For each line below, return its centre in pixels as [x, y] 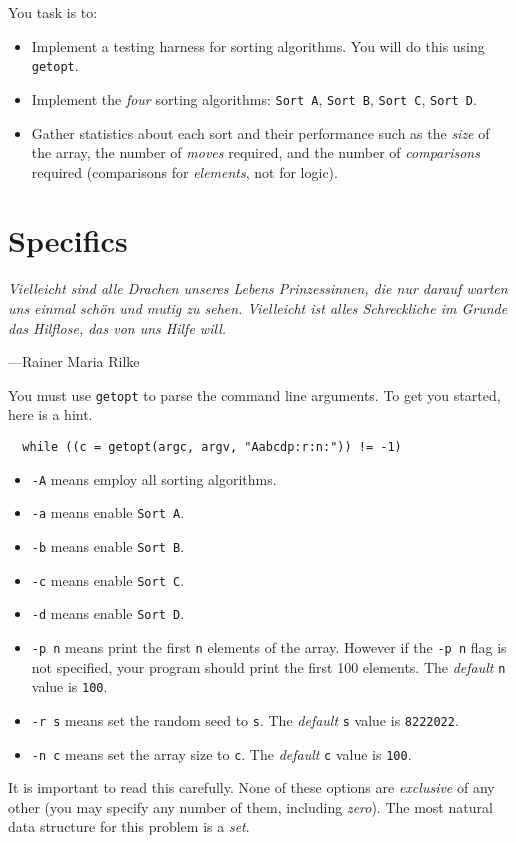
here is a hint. [50, 414]
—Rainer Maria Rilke [74, 361]
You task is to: [53, 12]
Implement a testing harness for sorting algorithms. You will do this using [258, 45]
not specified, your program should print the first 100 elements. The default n [268, 666]
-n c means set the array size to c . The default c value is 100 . [221, 753]
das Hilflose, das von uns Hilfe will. [117, 327]
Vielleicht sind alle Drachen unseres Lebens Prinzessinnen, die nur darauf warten [258, 288]
